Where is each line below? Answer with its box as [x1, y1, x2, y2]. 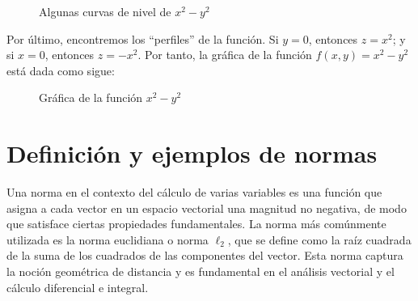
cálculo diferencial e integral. [6, 278, 149, 295]
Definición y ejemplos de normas [6, 137, 378, 170]
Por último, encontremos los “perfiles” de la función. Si [6, 30, 279, 47]
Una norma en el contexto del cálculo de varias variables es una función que [6, 184, 382, 201]
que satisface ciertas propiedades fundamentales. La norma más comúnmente [6, 215, 386, 232]
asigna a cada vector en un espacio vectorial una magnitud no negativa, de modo [6, 199, 407, 216]
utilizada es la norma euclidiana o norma [6, 231, 209, 248]
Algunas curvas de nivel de [39, 3, 171, 19]
